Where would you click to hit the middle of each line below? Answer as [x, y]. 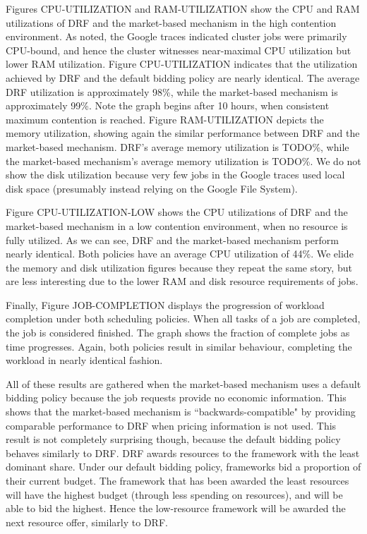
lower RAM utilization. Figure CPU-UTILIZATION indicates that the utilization [182, 64]
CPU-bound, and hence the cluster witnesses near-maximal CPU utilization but [179, 50]
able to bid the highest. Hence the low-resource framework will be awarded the [176, 508]
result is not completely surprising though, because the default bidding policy [173, 439]
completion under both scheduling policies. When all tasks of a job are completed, [183, 318]
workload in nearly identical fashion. [84, 360]
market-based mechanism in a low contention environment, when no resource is [177, 225]
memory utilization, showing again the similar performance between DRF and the [183, 133]
